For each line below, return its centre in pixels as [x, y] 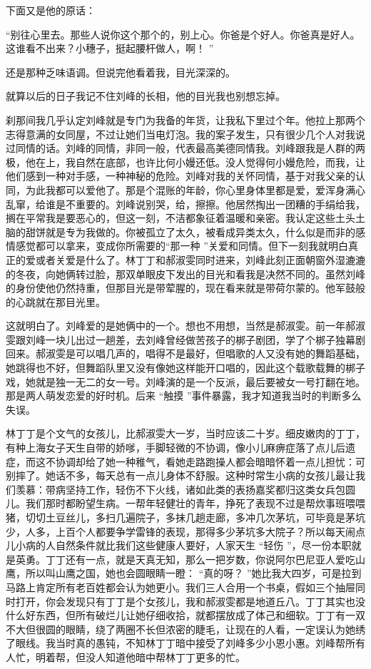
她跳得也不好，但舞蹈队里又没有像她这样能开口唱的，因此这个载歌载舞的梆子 [185, 368]
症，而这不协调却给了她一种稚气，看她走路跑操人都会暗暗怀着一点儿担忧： [181, 461]
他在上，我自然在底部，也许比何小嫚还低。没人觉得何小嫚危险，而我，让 [195, 162]
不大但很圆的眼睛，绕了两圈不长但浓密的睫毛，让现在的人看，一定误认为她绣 [185, 629]
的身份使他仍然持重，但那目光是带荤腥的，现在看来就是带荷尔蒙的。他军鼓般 [185, 288]
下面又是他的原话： [51, 10]
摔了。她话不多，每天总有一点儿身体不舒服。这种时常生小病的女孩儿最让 [185, 475]
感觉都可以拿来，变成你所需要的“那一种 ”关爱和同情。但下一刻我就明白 [182, 246]
